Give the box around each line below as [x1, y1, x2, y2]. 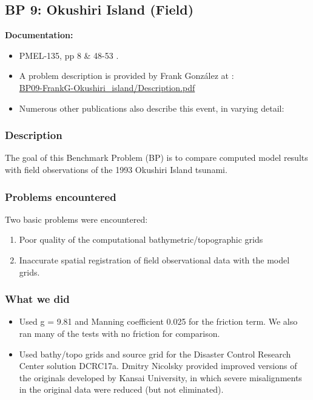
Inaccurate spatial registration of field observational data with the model [19, 253, 290, 266]
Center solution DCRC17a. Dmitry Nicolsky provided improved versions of [19, 359, 297, 372]
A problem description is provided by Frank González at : [19, 69, 234, 82]
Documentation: [5, 29, 73, 41]
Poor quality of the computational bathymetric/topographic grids [19, 233, 263, 246]
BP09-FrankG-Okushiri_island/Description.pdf [19, 81, 195, 93]
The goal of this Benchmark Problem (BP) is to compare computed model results [5, 151, 308, 164]
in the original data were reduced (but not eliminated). [19, 383, 224, 396]
